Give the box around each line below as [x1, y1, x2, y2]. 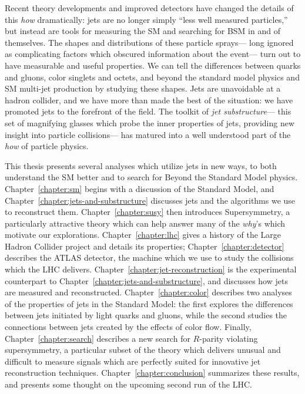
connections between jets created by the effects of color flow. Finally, [5, 321, 252, 333]
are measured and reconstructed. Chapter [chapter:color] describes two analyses [5, 286, 292, 298]
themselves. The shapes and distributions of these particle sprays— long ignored [5, 36, 294, 48]
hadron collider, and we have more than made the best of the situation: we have [5, 93, 293, 106]
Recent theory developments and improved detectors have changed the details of [5, 2, 294, 14]
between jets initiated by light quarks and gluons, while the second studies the [5, 309, 287, 321]
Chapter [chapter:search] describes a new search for [5, 332, 190, 344]
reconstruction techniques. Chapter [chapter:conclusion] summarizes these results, [5, 366, 300, 379]
